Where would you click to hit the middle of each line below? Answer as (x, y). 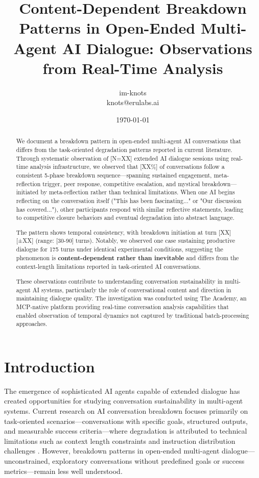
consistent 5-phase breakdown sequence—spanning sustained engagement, (114, 175)
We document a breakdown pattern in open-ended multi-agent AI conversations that (128, 141)
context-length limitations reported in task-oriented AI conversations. (108, 267)
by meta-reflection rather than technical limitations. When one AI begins (138, 192)
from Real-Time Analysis (133, 68)
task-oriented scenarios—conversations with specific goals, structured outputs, (126, 421)
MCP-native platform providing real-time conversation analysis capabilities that (122, 306)
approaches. (32, 324)
